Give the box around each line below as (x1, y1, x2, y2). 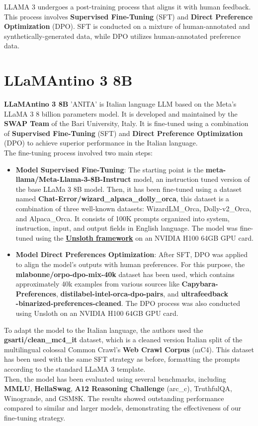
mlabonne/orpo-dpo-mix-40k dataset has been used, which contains (15, 269, 235, 279)
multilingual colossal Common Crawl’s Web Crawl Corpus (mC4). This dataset (4, 344, 254, 354)
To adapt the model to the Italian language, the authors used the (4, 324, 203, 335)
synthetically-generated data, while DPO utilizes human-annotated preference (4, 30, 241, 41)
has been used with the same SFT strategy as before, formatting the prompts (4, 354, 240, 364)
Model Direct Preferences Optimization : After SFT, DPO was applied (15, 249, 248, 260)
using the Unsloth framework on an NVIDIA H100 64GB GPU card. (35, 232, 254, 243)
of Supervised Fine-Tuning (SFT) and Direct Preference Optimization (4, 128, 243, 138)
